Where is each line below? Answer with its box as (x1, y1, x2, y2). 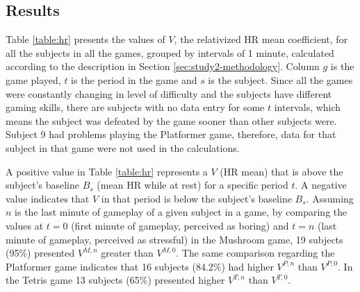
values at (6, 218, 44, 232)
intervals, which (274, 100, 341, 114)
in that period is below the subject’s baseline (101, 191, 292, 205)
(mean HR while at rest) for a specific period (97, 178, 288, 192)
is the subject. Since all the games (208, 72, 353, 87)
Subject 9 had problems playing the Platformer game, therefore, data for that (6, 127, 336, 141)
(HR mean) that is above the (220, 164, 343, 178)
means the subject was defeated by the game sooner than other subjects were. (6, 113, 337, 128)
